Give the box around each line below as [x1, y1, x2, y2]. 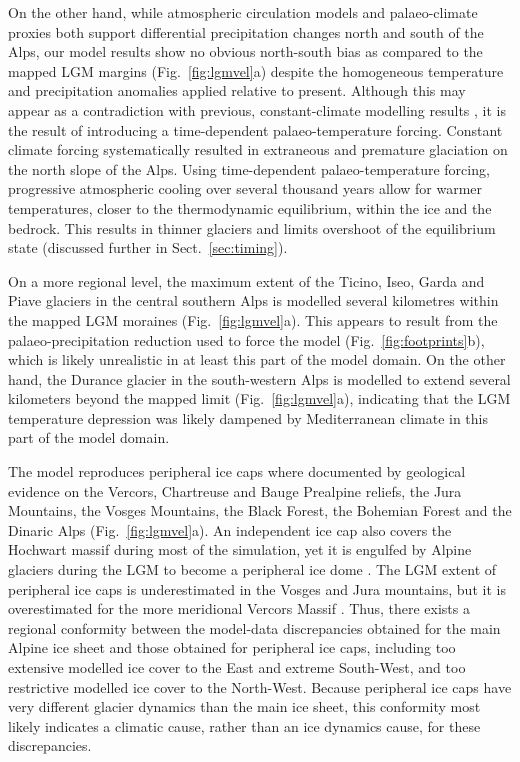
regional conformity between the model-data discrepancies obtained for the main [8, 617, 501, 638]
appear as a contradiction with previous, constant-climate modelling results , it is [8, 99, 507, 120]
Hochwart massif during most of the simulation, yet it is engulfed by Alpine [8, 539, 472, 560]
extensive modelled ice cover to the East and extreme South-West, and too [8, 657, 466, 677]
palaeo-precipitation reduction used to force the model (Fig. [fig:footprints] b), [8, 329, 485, 350]
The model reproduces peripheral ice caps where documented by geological [8, 461, 466, 482]
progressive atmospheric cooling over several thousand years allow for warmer [8, 178, 483, 199]
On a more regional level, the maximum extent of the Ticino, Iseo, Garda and [8, 270, 485, 291]
